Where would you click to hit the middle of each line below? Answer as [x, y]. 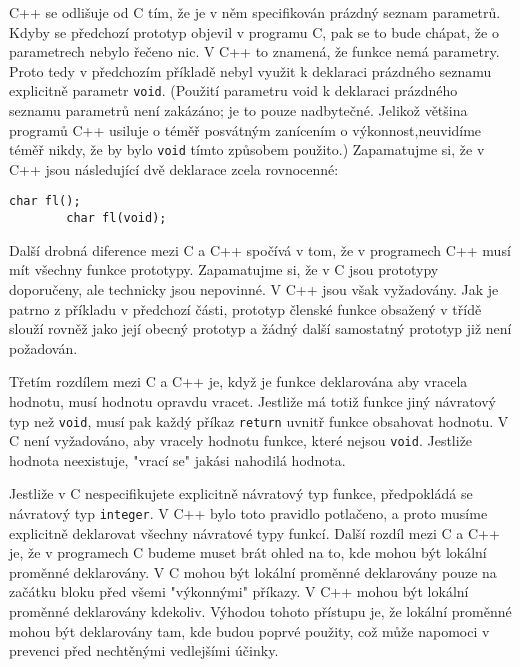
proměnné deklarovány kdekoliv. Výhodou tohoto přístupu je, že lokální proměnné [260, 611]
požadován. [43, 347]
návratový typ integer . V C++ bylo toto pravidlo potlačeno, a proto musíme [248, 513]
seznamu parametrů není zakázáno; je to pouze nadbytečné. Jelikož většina [238, 110]
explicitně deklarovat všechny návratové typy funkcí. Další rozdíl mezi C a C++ [254, 532]
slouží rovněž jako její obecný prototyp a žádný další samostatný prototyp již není [260, 328]
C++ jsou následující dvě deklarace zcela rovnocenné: [174, 168]
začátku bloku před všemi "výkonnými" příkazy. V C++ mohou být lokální [239, 591]
